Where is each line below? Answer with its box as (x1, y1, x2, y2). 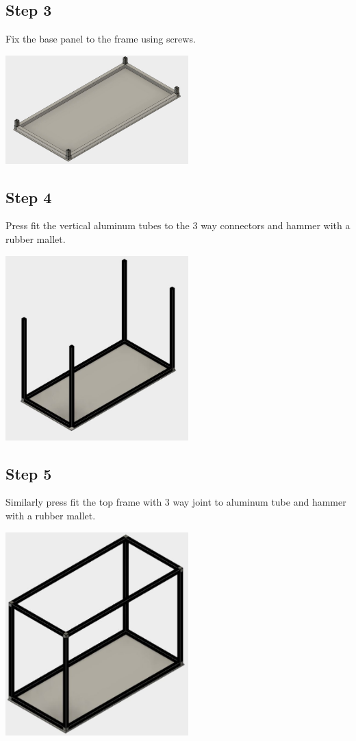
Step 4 (5, 186, 52, 207)
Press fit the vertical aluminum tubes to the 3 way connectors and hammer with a (5, 218, 351, 233)
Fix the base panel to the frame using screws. (5, 32, 196, 46)
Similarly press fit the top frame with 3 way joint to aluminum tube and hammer (5, 495, 346, 509)
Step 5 (5, 462, 52, 484)
